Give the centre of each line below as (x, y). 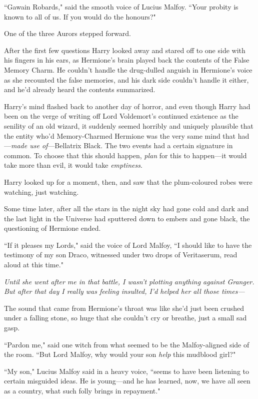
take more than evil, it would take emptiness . (73, 165)
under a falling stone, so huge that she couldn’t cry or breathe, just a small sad (125, 318)
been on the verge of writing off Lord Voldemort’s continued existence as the (121, 116)
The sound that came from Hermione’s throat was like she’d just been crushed (124, 308)
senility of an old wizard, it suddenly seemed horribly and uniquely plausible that (129, 125)
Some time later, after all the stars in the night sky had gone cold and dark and (126, 209)
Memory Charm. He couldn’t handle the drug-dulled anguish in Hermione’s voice (128, 69)
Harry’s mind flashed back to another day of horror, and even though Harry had (127, 106)
